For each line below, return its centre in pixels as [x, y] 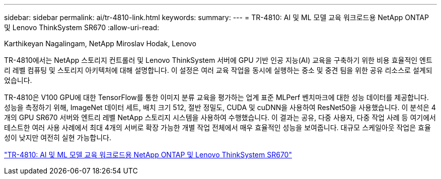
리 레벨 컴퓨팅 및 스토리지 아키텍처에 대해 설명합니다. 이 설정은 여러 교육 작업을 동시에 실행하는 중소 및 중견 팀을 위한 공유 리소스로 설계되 [218, 70]
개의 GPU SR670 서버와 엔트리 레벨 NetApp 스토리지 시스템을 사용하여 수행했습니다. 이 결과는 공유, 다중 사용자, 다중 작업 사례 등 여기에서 [220, 117]
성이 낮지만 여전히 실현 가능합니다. [58, 138]
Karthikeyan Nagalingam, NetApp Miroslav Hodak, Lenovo [100, 43]
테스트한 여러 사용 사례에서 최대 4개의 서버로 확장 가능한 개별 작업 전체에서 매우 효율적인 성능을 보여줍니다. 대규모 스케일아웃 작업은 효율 [217, 127]
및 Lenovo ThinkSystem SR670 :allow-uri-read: [82, 27]
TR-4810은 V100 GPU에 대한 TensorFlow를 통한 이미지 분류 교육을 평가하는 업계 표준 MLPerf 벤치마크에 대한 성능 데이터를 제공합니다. [216, 97]
